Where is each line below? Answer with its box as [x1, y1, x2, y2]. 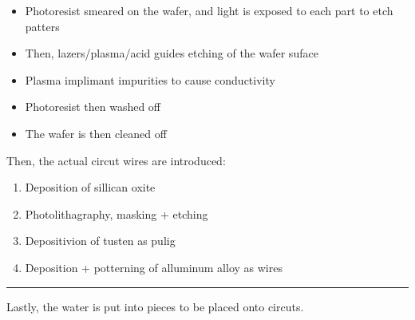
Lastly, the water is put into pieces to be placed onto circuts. [6, 298, 304, 314]
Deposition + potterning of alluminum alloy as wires [25, 259, 283, 275]
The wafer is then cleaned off [25, 124, 167, 141]
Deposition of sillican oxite [25, 179, 156, 196]
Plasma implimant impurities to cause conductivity [25, 71, 275, 88]
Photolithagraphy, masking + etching [25, 205, 208, 222]
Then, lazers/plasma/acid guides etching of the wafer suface [25, 45, 318, 61]
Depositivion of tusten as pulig [25, 232, 176, 249]
